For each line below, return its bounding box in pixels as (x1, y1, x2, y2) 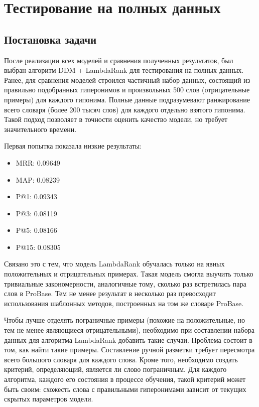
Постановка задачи (4, 31, 97, 47)
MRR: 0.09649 (16, 157, 60, 168)
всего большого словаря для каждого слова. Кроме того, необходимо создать (4, 354, 238, 364)
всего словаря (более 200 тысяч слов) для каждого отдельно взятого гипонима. (4, 104, 245, 114)
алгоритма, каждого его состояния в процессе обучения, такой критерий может (4, 374, 246, 384)
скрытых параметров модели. (4, 393, 93, 404)
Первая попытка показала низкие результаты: (4, 141, 142, 151)
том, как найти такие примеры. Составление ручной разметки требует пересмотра (4, 344, 255, 355)
